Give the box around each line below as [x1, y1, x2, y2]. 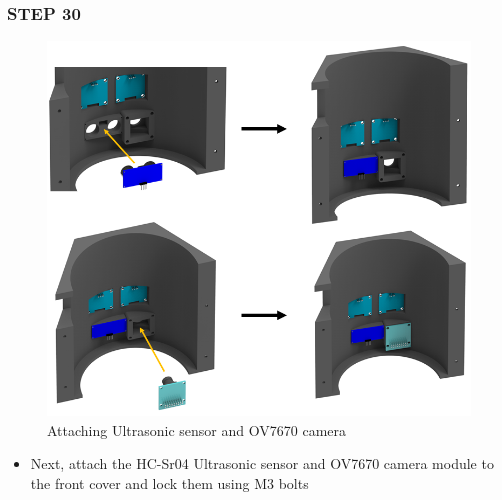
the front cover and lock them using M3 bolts [30, 472, 309, 493]
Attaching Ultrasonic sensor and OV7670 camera [47, 419, 346, 440]
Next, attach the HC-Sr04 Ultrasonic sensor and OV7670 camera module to [30, 453, 494, 474]
